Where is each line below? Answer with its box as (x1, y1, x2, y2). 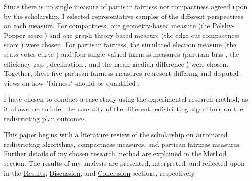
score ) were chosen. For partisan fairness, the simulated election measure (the (4, 39, 236, 50)
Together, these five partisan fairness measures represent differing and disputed (4, 68, 239, 78)
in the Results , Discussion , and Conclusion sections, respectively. (4, 167, 196, 178)
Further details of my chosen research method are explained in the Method (4, 148, 227, 159)
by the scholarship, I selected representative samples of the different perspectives (4, 11, 244, 21)
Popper (4, 30, 25, 40)
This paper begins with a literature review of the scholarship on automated (4, 129, 228, 140)
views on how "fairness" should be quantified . (4, 77, 140, 88)
